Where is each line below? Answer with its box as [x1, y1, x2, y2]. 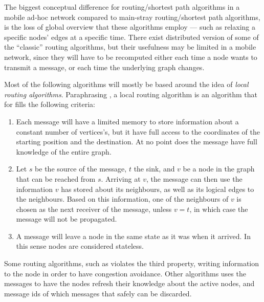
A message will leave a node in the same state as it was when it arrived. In [16, 230, 251, 241]
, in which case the [189, 203, 248, 214]
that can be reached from [16, 173, 96, 184]
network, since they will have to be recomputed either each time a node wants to [4, 51, 257, 62]
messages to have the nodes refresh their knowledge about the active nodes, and [4, 278, 255, 289]
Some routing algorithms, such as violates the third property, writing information [4, 258, 259, 269]
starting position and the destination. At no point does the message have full [16, 136, 257, 147]
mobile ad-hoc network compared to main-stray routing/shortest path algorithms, [4, 11, 260, 22]
